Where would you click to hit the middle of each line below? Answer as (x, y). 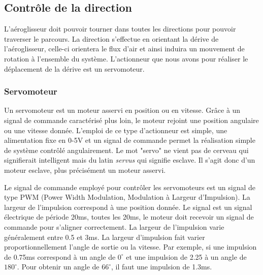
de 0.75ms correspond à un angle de (60, 256)
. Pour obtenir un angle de (58, 267)
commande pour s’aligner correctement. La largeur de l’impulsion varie (114, 226)
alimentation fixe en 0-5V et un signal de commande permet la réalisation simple (130, 140)
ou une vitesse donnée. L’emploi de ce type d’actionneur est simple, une (116, 130)
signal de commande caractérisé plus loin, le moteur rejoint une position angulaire (131, 120)
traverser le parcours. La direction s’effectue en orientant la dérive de (111, 38)
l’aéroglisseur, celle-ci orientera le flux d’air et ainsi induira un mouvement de (124, 49)
